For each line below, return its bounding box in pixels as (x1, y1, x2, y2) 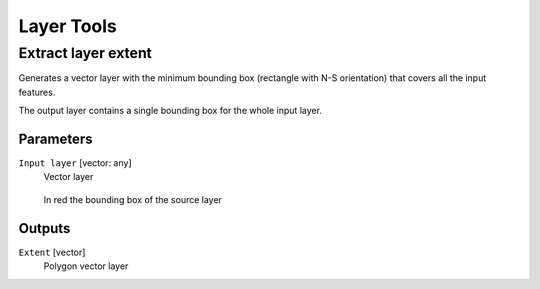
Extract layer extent (18, 44, 152, 62)
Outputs (18, 220, 71, 237)
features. (18, 86, 56, 98)
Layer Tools (18, 15, 117, 37)
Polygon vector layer (43, 260, 129, 272)
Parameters (18, 130, 93, 147)
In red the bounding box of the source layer (43, 193, 222, 205)
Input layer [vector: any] (18, 157, 132, 169)
